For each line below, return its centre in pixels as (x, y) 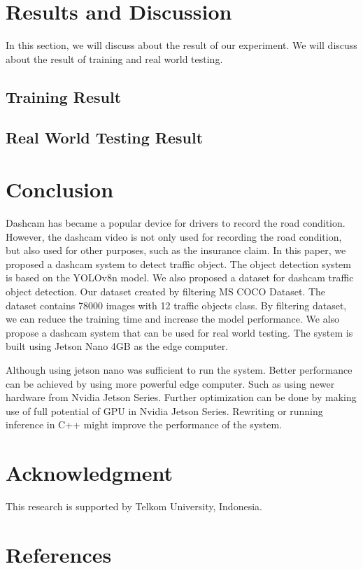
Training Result (64, 96)
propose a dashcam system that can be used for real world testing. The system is (179, 332)
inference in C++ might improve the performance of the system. (144, 424)
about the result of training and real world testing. (114, 58)
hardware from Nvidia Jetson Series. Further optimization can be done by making (181, 397)
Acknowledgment (89, 473)
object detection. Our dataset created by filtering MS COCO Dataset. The (166, 291)
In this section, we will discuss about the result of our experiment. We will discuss (181, 45)
